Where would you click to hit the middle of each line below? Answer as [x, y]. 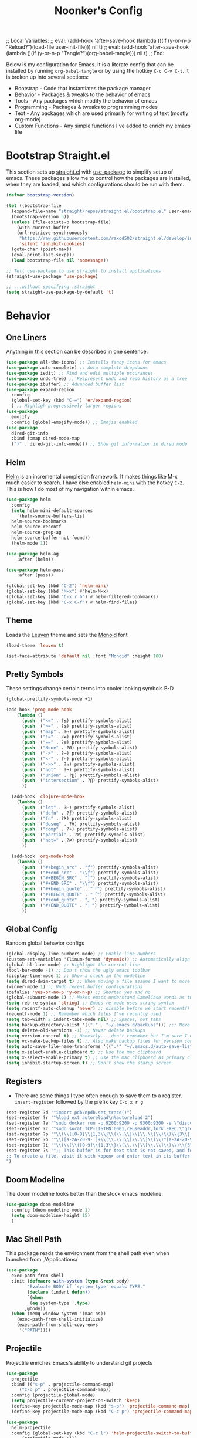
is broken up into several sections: [47, 77]
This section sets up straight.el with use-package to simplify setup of [90, 172]
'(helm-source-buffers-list [51, 516]
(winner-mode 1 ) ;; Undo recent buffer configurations [74, 986]
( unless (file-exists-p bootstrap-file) [61, 222]
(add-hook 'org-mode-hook [43, 856]
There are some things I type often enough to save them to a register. [98, 1096]
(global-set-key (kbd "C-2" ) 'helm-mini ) [57, 586]
